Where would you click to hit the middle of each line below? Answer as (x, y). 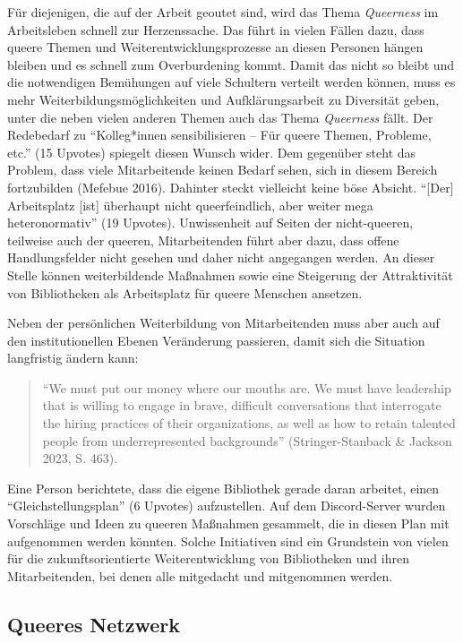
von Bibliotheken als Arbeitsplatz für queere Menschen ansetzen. (185, 292)
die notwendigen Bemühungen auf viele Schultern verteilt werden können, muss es (231, 82)
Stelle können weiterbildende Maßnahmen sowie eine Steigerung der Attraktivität (230, 274)
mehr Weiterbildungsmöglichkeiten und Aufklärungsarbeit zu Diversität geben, (223, 99)
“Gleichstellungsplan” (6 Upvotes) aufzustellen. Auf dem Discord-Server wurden (227, 506)
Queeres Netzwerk (94, 624)
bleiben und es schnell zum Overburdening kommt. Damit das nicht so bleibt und (231, 64)
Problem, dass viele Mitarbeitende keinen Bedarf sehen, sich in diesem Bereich (223, 170)
